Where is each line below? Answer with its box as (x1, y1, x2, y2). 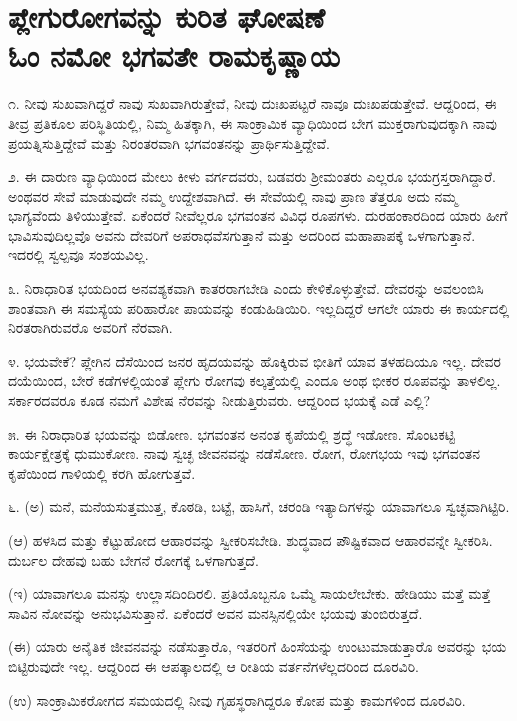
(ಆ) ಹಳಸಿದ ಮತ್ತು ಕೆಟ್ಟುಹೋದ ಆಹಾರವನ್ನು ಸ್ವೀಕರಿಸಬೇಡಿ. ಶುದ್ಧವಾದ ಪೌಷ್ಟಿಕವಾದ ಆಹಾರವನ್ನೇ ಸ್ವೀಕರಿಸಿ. (8, 530, 493, 550)
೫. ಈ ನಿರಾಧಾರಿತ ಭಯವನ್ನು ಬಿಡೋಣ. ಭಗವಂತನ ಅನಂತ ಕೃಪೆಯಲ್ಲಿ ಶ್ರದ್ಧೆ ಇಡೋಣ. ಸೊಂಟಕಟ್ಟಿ (8, 423, 455, 444)
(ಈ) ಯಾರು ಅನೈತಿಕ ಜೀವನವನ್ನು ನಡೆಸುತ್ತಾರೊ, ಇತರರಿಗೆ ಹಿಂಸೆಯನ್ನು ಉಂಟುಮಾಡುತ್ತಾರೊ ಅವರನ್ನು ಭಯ (8, 636, 507, 657)
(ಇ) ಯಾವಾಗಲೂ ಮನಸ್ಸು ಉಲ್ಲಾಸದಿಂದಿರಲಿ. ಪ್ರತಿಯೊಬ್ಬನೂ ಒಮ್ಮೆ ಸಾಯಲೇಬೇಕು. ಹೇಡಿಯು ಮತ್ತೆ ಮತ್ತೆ (8, 583, 491, 604)
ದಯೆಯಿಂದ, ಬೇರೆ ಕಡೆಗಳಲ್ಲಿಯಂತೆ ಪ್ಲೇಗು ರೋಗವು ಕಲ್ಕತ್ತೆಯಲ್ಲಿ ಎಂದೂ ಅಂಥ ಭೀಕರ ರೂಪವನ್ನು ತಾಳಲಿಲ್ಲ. (8, 370, 501, 391)
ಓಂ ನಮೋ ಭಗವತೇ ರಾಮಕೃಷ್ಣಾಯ (8, 35, 341, 76)
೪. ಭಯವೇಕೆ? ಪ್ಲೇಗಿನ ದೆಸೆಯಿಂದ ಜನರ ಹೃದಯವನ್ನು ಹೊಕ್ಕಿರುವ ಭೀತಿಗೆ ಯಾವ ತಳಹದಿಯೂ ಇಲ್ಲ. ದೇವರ (8, 350, 501, 371)
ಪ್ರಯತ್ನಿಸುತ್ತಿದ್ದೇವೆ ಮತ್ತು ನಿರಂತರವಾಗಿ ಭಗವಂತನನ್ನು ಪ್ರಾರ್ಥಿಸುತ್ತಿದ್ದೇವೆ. (8, 132, 330, 153)
